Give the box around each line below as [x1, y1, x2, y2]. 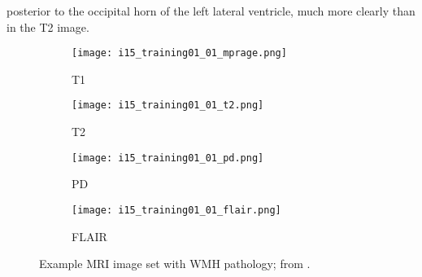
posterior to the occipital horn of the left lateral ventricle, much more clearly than [7, 2, 415, 19]
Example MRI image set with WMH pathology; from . [39, 255, 311, 272]
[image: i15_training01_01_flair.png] [72, 204, 281, 216]
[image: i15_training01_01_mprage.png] [72, 47, 287, 59]
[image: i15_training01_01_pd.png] [72, 152, 264, 164]
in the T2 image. [7, 18, 89, 35]
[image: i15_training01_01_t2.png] [72, 99, 264, 112]
